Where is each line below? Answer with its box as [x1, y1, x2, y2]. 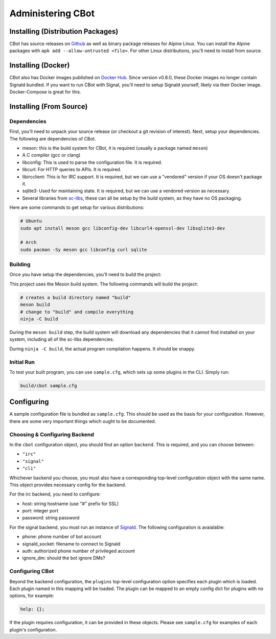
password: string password [22, 515, 80, 521]
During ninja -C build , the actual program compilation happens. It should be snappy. [9, 345, 196, 352]
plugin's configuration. [9, 626, 57, 633]
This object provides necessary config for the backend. [9, 482, 126, 488]
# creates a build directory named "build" [20, 294, 131, 300]
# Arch [20, 240, 37, 245]
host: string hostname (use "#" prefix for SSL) [22, 501, 119, 507]
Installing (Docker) [9, 61, 70, 70]
